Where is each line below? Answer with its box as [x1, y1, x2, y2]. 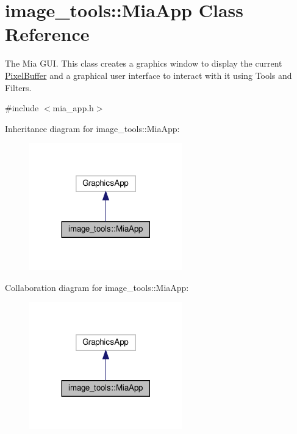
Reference [5, 21, 90, 46]
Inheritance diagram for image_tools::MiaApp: [5, 122, 180, 134]
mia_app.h [52, 101, 94, 114]
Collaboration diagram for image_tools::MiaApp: [5, 281, 189, 293]
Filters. [5, 81, 32, 94]
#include [5, 101, 39, 114]
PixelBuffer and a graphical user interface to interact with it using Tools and [5, 68, 292, 81]
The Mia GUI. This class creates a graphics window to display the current [5, 57, 282, 70]
